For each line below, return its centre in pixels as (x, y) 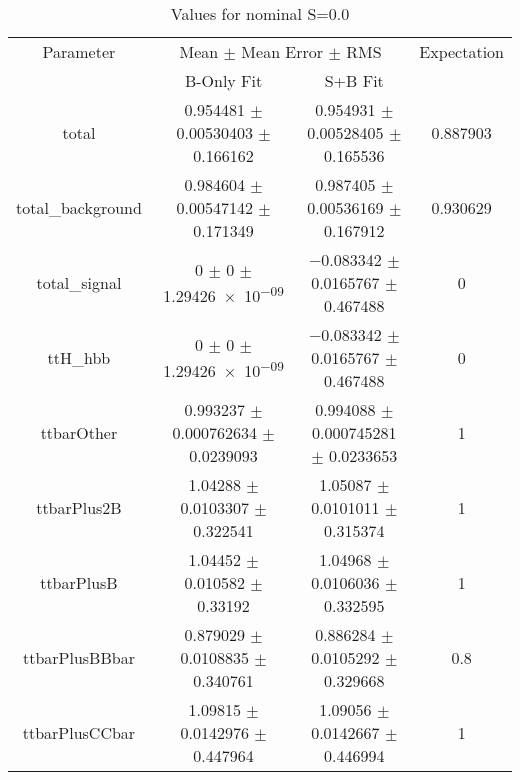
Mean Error (282, 51)
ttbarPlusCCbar (79, 732)
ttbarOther (79, 432)
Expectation (461, 51)
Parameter (79, 51)
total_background (79, 207)
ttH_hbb (79, 357)
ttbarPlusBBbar (78, 657)
